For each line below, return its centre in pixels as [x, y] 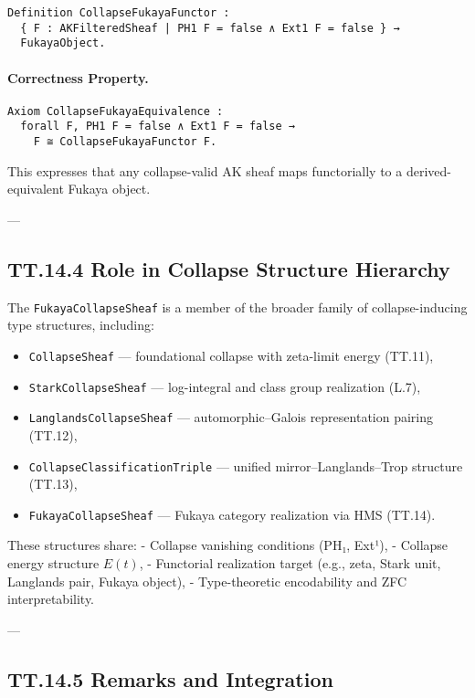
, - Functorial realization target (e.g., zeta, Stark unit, [290, 563]
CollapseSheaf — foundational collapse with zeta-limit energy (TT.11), [231, 355]
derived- [428, 170]
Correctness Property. [78, 77]
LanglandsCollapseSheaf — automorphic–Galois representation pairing [231, 417]
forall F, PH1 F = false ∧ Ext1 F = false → [158, 127]
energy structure [53, 563]
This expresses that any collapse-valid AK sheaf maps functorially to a [205, 170]
